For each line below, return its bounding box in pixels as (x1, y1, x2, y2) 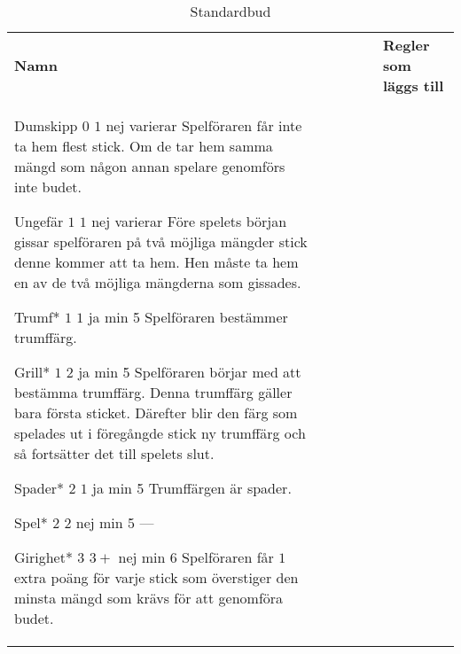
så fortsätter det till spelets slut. (14, 443, 215, 463)
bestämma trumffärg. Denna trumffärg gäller (14, 382, 293, 402)
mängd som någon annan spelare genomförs (14, 156, 285, 176)
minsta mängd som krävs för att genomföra (14, 588, 284, 608)
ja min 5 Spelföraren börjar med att (78, 362, 301, 382)
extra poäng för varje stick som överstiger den (14, 567, 299, 588)
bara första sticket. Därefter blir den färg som (14, 402, 298, 423)
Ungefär (14, 211, 64, 231)
